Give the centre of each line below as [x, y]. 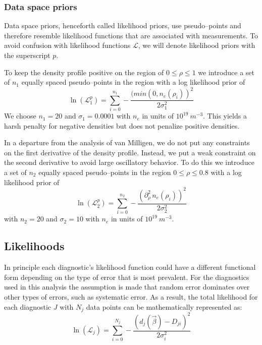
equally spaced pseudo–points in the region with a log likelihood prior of [133, 82]
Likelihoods [34, 246]
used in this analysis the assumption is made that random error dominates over [127, 287]
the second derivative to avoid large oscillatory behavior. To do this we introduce [129, 162]
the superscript [27, 55]
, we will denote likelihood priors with [197, 45]
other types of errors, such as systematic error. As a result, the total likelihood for [131, 297]
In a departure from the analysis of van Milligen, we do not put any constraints [127, 142]
